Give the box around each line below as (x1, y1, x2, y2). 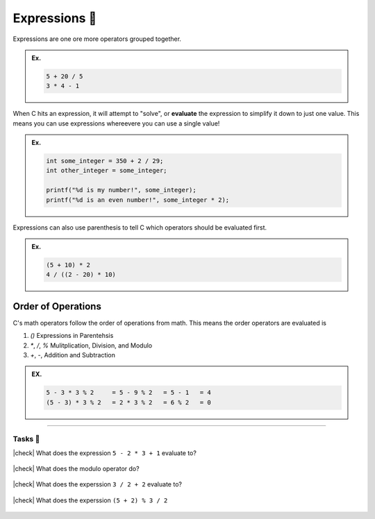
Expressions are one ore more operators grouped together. (12, 35, 182, 43)
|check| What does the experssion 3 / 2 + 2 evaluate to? (12, 480, 182, 488)
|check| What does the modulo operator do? (12, 464, 140, 473)
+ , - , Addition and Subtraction (30, 351, 116, 359)
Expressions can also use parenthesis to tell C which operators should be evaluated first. (12, 223, 267, 232)
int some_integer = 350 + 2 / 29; (46, 157, 164, 165)
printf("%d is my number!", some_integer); (46, 186, 197, 194)
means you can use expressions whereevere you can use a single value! (12, 119, 220, 128)
